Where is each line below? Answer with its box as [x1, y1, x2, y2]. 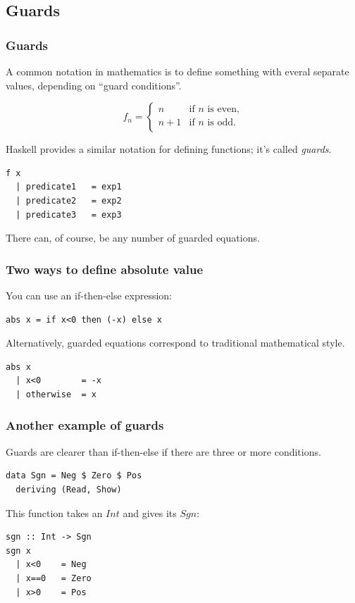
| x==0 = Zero [15, 573, 92, 583]
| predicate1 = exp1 [15, 182, 122, 192]
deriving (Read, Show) [15, 484, 122, 495]
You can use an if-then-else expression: [6, 287, 172, 302]
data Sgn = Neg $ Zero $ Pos [6, 471, 142, 481]
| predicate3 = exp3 [15, 209, 122, 220]
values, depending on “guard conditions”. [6, 77, 182, 92]
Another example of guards [6, 416, 164, 434]
